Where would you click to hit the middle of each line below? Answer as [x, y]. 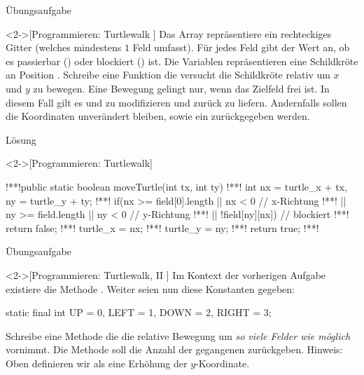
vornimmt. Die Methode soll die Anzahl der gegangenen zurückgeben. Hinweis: [174, 349]
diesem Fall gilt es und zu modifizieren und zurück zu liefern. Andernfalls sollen [176, 102]
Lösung [21, 139]
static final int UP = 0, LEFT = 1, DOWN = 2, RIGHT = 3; [139, 312]
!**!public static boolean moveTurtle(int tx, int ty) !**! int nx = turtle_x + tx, [176, 186]
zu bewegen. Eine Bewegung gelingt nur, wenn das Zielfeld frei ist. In [181, 88]
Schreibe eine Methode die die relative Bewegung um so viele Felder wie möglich [178, 335]
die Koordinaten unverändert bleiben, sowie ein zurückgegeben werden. [158, 116]
